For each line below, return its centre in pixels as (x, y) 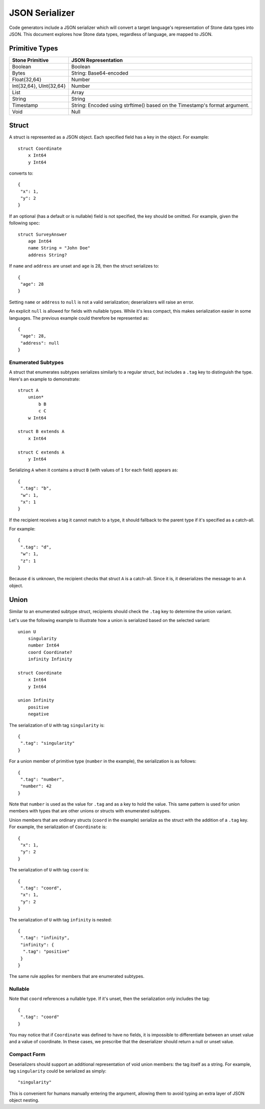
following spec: (25, 223)
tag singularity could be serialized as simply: (58, 1071)
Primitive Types (34, 48)
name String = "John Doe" (59, 248)
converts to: (21, 173)
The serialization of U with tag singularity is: (57, 725)
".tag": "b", (36, 488)
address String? (47, 255)
